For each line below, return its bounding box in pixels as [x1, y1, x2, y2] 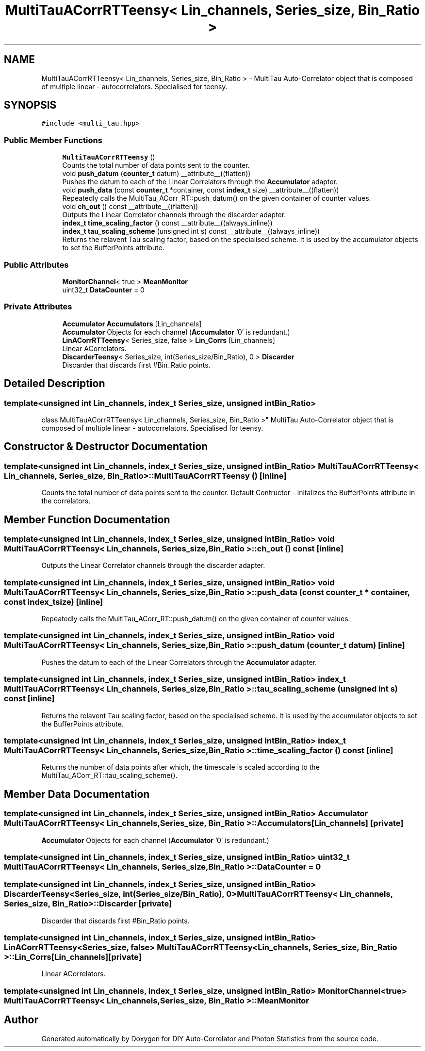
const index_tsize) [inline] [4, 597, 103, 607]
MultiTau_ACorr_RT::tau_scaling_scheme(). [41, 771, 178, 780]
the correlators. [41, 497, 91, 505]
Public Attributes [4, 259, 69, 270]
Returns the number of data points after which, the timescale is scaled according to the [41, 763, 320, 772]
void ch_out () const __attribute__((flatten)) [62, 202, 198, 211]
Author [4, 1014, 38, 1026]
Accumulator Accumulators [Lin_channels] [62, 319, 202, 328]
